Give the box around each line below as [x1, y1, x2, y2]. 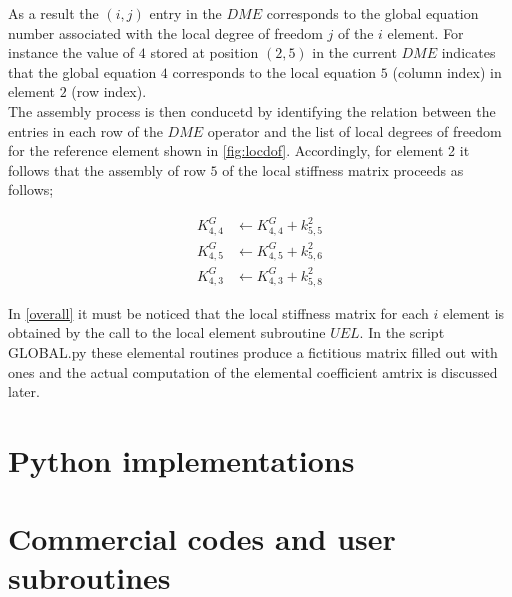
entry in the [149, 3, 222, 23]
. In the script [359, 322, 445, 343]
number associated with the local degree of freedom [8, 22, 323, 43]
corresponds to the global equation [266, 3, 479, 23]
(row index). [71, 81, 147, 102]
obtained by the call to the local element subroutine [8, 322, 326, 343]
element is [442, 302, 505, 323]
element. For [387, 22, 464, 43]
